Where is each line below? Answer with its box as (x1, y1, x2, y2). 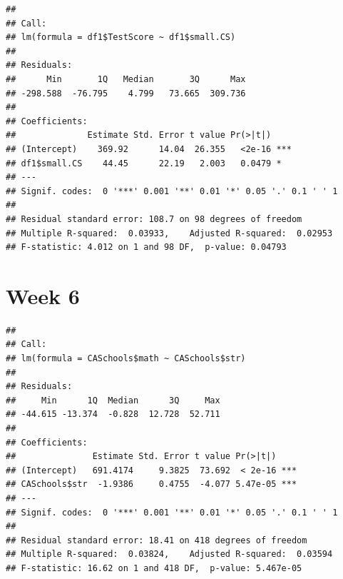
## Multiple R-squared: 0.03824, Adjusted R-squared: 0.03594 (6, 549, 333, 560)
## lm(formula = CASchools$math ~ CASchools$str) (6, 353, 246, 363)
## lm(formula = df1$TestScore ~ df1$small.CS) (6, 32, 236, 43)
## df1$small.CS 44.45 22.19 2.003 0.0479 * (6, 158, 282, 168)
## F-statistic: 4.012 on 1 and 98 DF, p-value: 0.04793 (6, 242, 287, 253)
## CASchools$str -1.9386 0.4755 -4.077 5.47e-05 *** (6, 479, 297, 490)
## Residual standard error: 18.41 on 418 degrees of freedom (6, 535, 307, 545)
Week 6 (6, 281, 80, 310)
